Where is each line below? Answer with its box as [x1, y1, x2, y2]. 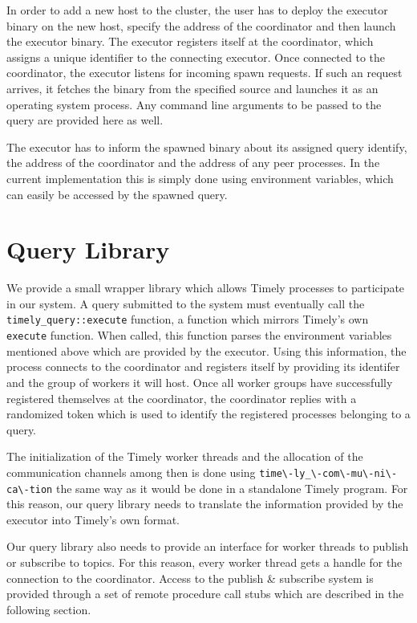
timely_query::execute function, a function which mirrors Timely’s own [6, 311, 369, 328]
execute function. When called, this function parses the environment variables [6, 327, 392, 344]
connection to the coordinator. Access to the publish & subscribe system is [6, 569, 374, 586]
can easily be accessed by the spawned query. [6, 185, 228, 202]
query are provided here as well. [6, 112, 164, 128]
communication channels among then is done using [6, 463, 256, 480]
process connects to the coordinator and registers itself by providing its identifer [6, 358, 400, 375]
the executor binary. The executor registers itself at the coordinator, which [6, 33, 374, 50]
